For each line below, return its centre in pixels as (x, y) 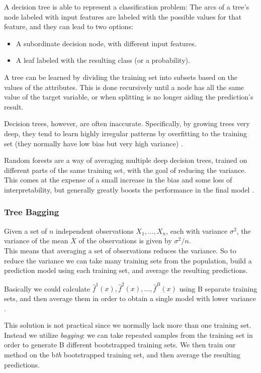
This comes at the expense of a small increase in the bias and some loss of (118, 180)
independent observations (95, 230)
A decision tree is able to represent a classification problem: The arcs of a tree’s (127, 7)
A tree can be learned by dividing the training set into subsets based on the (121, 77)
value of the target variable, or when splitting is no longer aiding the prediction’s (129, 97)
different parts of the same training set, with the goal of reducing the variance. (125, 170)
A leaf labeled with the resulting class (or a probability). (103, 60)
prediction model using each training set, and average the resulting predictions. (126, 270)
